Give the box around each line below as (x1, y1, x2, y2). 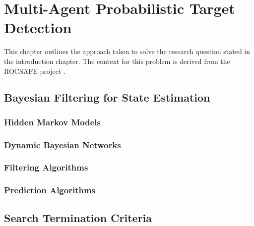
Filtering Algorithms (4, 161, 88, 173)
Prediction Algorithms (4, 184, 96, 196)
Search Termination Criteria (4, 210, 152, 225)
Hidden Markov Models (4, 115, 101, 128)
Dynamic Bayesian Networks (4, 138, 121, 151)
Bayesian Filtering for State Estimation (4, 90, 210, 105)
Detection (4, 17, 72, 38)
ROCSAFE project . (4, 65, 65, 76)
